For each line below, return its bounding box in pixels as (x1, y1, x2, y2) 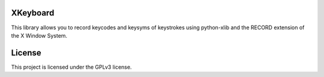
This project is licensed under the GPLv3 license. (11, 63, 132, 70)
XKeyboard (11, 8, 55, 18)
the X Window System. (11, 32, 68, 39)
